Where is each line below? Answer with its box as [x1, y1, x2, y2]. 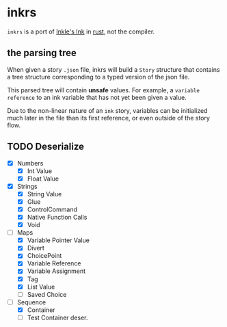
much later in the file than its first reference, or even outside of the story [7, 114, 211, 122]
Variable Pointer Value [27, 236, 90, 244]
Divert [27, 244, 44, 252]
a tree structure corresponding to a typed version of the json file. [7, 73, 190, 81]
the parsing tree [7, 47, 77, 59]
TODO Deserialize [7, 141, 84, 153]
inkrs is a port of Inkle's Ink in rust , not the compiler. [7, 27, 155, 36]
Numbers [16, 159, 44, 167]
